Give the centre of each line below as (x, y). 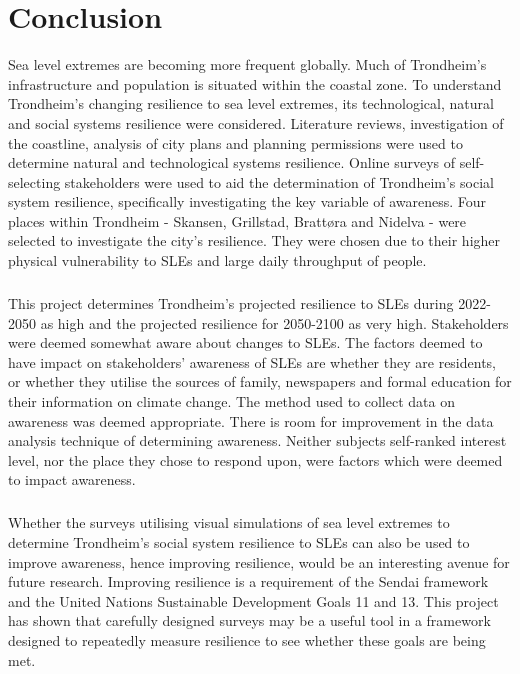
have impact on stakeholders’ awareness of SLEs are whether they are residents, (252, 361)
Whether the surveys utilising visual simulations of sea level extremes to (229, 522)
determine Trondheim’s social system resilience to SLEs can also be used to (239, 541)
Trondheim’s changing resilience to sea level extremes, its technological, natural (251, 103)
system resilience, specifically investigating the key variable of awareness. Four (247, 201)
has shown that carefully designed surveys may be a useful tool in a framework (249, 620)
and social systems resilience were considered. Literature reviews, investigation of (256, 122)
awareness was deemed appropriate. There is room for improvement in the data (251, 420)
